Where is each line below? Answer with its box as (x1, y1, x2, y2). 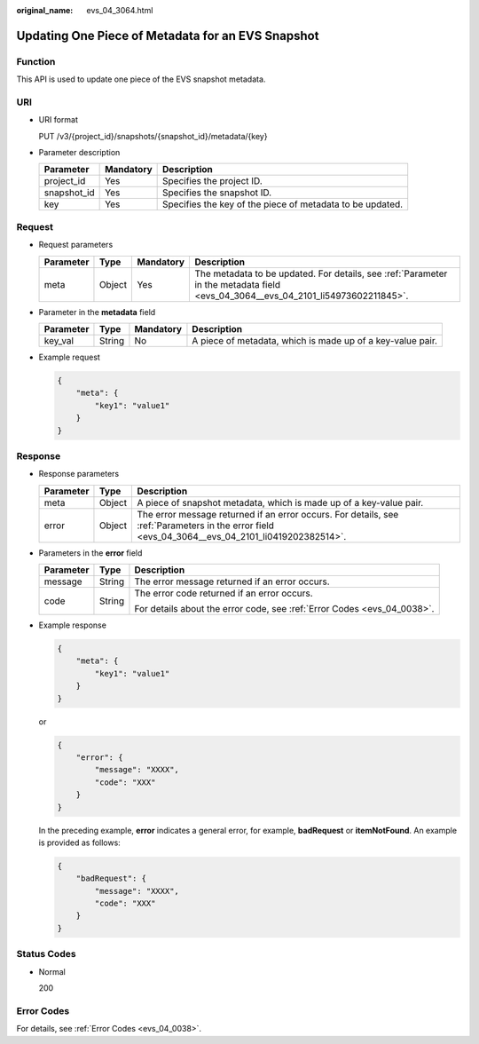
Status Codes (16, 948, 76, 961)
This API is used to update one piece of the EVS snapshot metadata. (16, 74, 266, 84)
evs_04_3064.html (86, 5, 153, 15)
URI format (38, 115, 79, 125)
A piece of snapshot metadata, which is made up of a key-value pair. (137, 496, 424, 509)
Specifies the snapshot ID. (162, 186, 272, 199)
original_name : (16, 5, 74, 15)
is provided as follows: (38, 837, 122, 848)
